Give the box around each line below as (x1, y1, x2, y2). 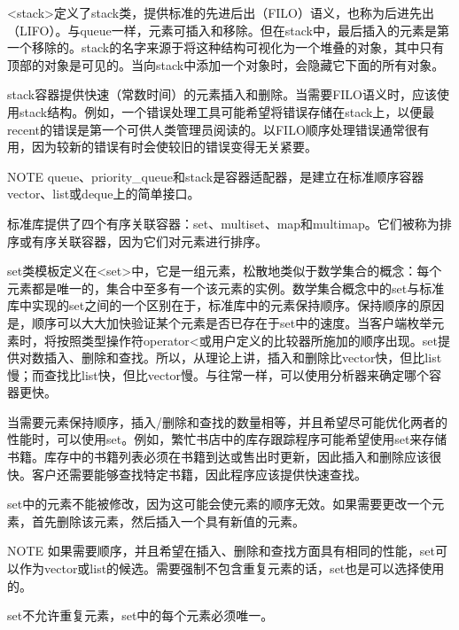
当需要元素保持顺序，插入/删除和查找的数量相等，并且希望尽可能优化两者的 (7, 412, 447, 431)
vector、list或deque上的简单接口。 (7, 184, 200, 203)
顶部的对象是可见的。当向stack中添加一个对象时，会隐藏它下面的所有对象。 (7, 55, 445, 74)
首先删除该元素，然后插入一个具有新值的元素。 (31, 511, 305, 530)
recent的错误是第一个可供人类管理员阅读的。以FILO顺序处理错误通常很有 (7, 120, 430, 138)
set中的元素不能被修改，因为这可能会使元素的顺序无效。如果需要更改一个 (7, 494, 432, 513)
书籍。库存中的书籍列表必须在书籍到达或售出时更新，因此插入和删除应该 (7, 447, 429, 466)
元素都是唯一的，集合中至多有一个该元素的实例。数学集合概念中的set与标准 (7, 278, 445, 297)
